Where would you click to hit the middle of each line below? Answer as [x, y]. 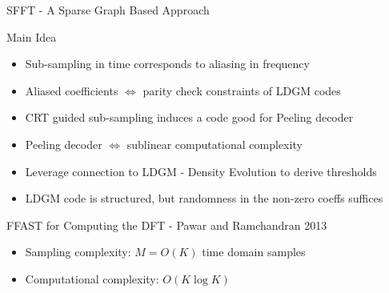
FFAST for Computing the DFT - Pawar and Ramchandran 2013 [167, 225]
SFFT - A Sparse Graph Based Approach [108, 10]
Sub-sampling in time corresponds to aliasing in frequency [167, 64]
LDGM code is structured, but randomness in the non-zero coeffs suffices [204, 198]
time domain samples [254, 252]
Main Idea [32, 36]
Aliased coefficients [72, 90]
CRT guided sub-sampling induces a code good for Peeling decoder [189, 117]
